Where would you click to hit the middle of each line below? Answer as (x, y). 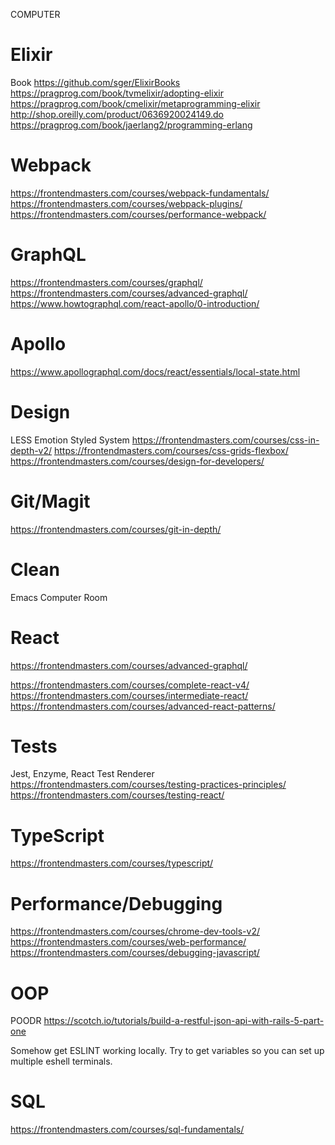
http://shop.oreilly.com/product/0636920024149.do (117, 114)
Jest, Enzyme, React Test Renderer (82, 774)
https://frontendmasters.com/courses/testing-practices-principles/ (148, 785)
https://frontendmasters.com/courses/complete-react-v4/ (130, 685)
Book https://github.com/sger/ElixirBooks (95, 82)
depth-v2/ (31, 450)
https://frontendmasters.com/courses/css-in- (225, 440)
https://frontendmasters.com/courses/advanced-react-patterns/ (143, 706)
